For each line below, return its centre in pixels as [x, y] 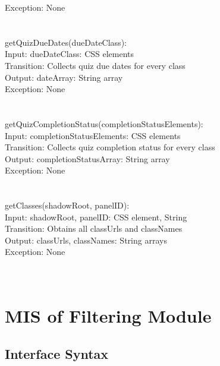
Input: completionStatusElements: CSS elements [93, 135]
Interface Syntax [57, 354]
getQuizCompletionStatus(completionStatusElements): [104, 123]
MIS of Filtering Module [108, 316]
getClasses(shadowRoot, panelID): [67, 205]
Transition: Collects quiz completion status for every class [110, 147]
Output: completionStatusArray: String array [87, 158]
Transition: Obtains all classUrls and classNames [94, 228]
